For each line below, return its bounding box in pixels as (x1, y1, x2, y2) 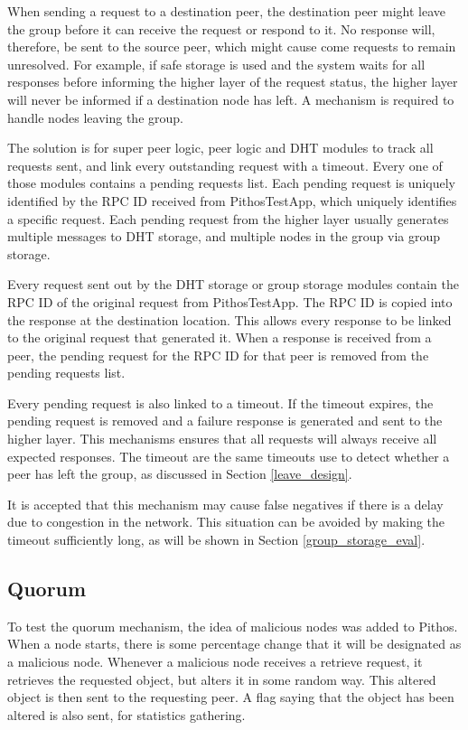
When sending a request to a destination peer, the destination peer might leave (7, 2, 445, 20)
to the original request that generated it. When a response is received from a (7, 328, 432, 347)
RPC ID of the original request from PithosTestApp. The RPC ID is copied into (7, 292, 453, 311)
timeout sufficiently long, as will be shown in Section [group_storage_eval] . (7, 530, 426, 549)
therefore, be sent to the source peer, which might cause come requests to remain (7, 37, 456, 56)
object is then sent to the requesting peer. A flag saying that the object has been (7, 688, 454, 707)
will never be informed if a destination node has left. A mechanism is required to (7, 89, 454, 108)
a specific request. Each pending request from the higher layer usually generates (7, 209, 449, 228)
